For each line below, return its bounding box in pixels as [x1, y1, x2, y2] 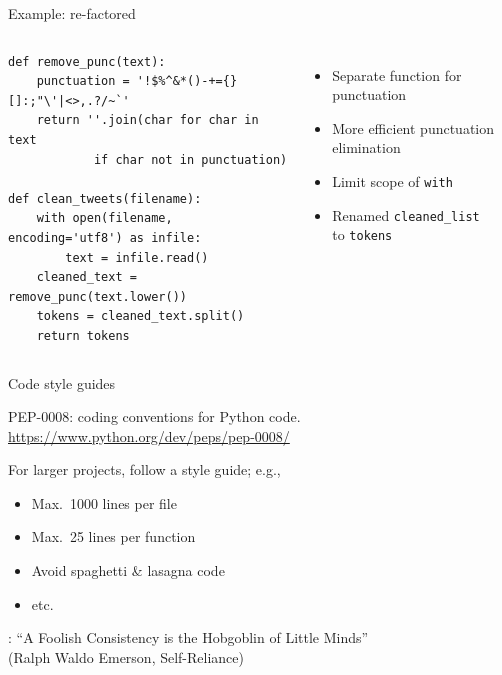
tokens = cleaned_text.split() [36, 309, 245, 324]
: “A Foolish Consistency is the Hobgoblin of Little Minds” [8, 627, 369, 648]
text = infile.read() [65, 250, 209, 265]
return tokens [36, 328, 130, 343]
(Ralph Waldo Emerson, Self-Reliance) [8, 646, 244, 667]
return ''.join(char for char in [36, 113, 259, 128]
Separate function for [332, 64, 462, 85]
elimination [332, 137, 401, 158]
